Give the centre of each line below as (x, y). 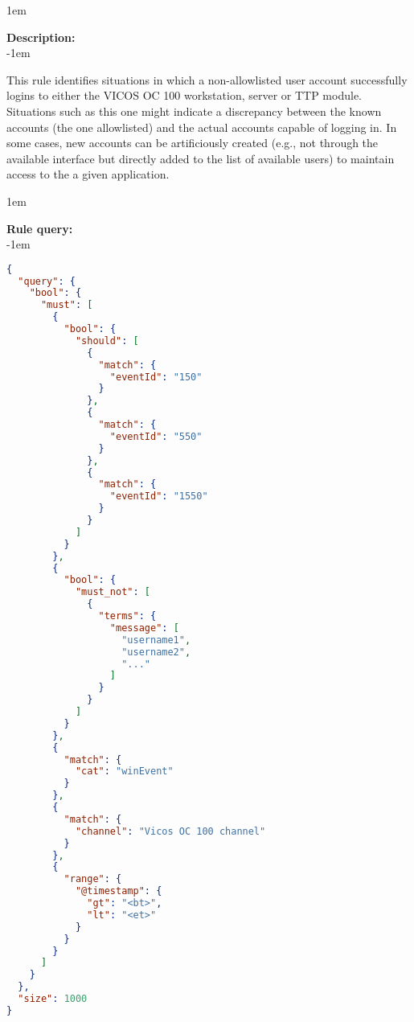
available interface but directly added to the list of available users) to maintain (201, 158)
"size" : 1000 (53, 999)
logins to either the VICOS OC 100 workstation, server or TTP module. (184, 95)
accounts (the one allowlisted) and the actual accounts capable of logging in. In (202, 127)
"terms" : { (127, 616)
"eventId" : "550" (156, 436)
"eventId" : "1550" (159, 497)
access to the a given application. (88, 174)
